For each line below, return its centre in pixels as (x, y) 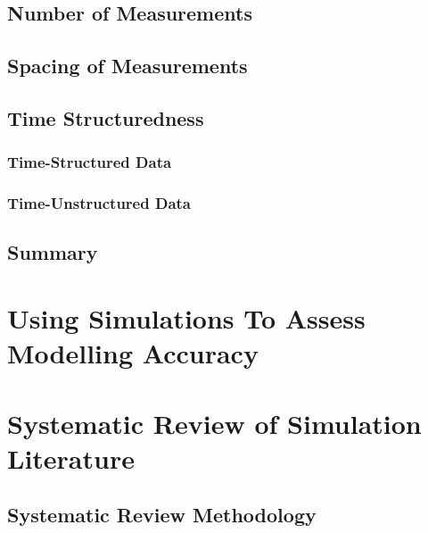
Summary (53, 252)
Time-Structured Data (90, 162)
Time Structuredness (106, 117)
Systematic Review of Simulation (214, 423)
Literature (71, 458)
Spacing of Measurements (128, 66)
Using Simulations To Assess (186, 318)
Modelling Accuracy (133, 353)
